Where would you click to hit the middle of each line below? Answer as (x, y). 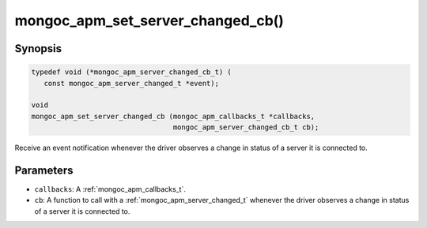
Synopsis (38, 49)
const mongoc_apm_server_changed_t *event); (131, 83)
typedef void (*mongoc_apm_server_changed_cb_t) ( (132, 72)
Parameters (44, 170)
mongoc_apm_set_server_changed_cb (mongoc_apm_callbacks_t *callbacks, (173, 116)
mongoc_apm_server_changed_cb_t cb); (246, 127)
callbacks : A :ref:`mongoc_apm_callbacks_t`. (110, 189)
